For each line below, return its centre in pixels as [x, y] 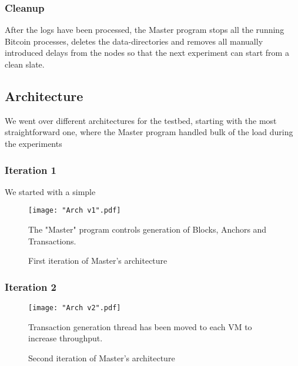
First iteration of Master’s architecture [98, 261]
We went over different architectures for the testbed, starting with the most [141, 120]
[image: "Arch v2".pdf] [75, 308]
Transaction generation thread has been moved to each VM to [140, 326]
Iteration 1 [31, 169]
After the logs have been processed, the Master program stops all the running [145, 30]
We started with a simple [50, 191]
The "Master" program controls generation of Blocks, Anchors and [148, 229]
